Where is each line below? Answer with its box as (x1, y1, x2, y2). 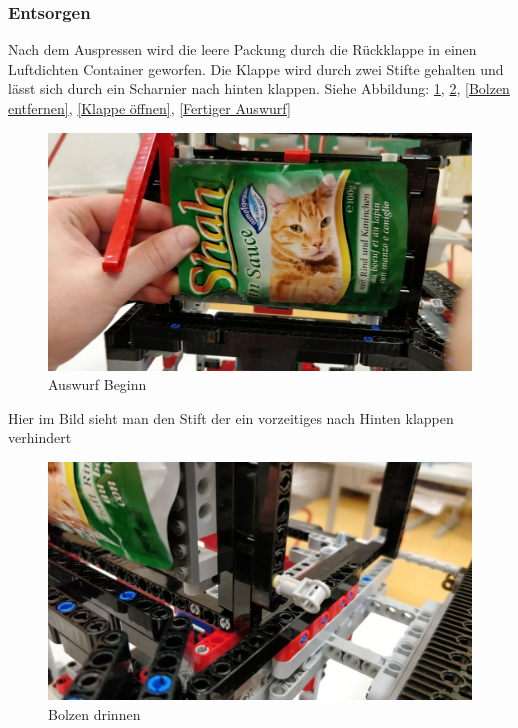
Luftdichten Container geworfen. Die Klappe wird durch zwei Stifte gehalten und (8, 58, 504, 79)
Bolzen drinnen (48, 703, 141, 724)
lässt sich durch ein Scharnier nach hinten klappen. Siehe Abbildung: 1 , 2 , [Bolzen (8, 78, 510, 99)
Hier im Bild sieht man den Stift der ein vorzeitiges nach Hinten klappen (8, 407, 454, 428)
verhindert (8, 427, 72, 448)
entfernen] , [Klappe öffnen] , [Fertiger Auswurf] (8, 98, 291, 118)
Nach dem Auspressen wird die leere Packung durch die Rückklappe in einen (8, 39, 477, 60)
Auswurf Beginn (48, 374, 147, 395)
